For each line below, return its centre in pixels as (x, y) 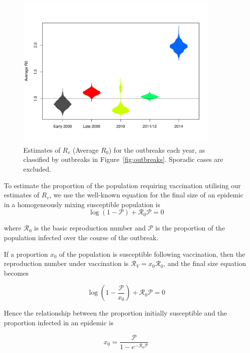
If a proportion (26, 254)
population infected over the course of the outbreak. (81, 237)
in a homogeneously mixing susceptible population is (82, 204)
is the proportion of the (190, 228)
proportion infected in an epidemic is (59, 322)
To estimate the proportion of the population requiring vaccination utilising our (123, 185)
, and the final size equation (205, 263)
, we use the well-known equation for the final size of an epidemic (146, 195)
